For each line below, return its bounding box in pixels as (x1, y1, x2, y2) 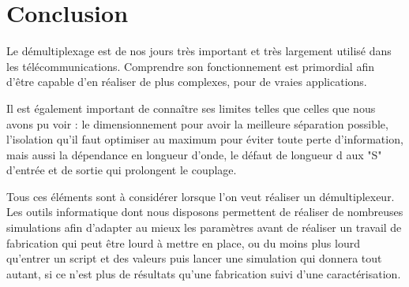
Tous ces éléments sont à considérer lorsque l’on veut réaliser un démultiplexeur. (6, 188, 395, 204)
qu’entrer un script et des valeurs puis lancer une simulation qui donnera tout (6, 250, 382, 266)
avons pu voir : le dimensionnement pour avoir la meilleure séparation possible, (6, 115, 388, 132)
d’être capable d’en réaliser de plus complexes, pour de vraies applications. (6, 73, 367, 90)
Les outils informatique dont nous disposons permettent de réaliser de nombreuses (6, 203, 403, 220)
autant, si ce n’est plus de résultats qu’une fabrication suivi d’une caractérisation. (6, 265, 401, 281)
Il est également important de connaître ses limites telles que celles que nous (6, 99, 376, 116)
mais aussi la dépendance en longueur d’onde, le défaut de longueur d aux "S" (6, 146, 382, 162)
